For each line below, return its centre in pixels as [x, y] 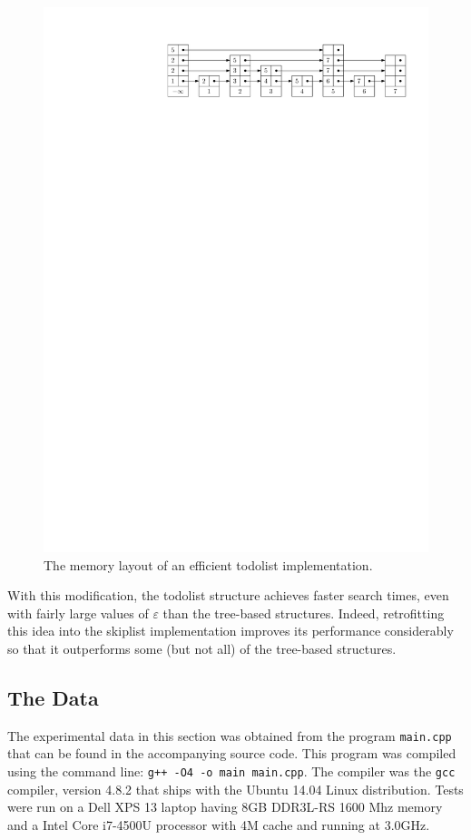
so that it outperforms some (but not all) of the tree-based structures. [202, 648]
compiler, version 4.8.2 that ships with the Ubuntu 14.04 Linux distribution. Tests [235, 789]
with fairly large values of [78, 613]
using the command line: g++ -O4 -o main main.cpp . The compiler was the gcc [231, 771]
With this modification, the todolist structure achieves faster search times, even [228, 595]
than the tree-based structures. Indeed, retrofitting [304, 613]
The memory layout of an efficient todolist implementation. [208, 564]
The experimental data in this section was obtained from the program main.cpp [230, 735]
